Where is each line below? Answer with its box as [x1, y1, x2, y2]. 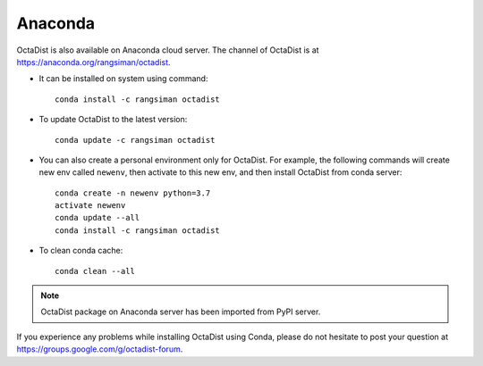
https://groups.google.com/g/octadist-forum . [16, 344, 183, 354]
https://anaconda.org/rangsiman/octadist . [16, 56, 171, 67]
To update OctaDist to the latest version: [38, 114, 188, 125]
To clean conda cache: [38, 245, 123, 256]
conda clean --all [55, 266, 136, 276]
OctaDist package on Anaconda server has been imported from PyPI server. [40, 306, 321, 317]
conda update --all [55, 212, 140, 223]
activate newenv [55, 201, 126, 211]
